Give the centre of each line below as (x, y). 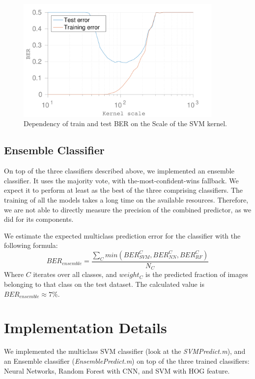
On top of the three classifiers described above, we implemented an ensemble (119, 171)
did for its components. (39, 219)
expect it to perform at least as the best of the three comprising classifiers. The (124, 190)
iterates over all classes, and (75, 274)
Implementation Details (85, 327)
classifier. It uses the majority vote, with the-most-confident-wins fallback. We (121, 180)
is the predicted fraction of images (197, 274)
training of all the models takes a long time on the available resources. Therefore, (126, 199)
